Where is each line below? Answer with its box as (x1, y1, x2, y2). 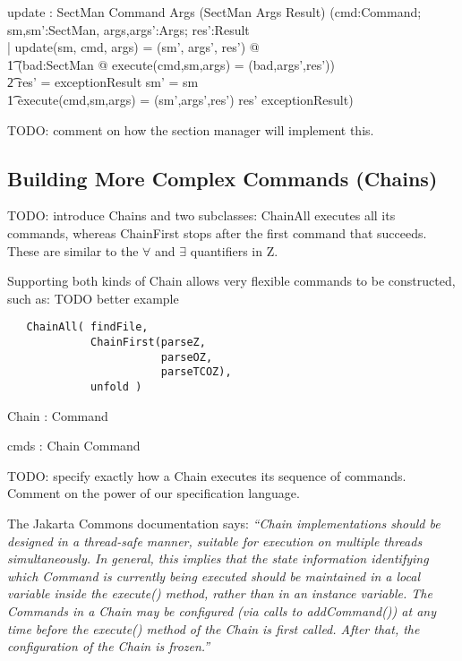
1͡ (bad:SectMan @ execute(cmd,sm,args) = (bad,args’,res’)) (7, 55, 335, 73)
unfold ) (90, 380, 142, 393)
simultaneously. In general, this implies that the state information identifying (7, 549, 429, 568)
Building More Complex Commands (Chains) (7, 164, 438, 192)
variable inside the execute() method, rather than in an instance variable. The (7, 584, 432, 603)
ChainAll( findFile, (26, 321, 149, 334)
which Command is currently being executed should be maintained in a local (7, 566, 420, 585)
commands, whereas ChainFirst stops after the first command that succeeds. (7, 223, 427, 242)
